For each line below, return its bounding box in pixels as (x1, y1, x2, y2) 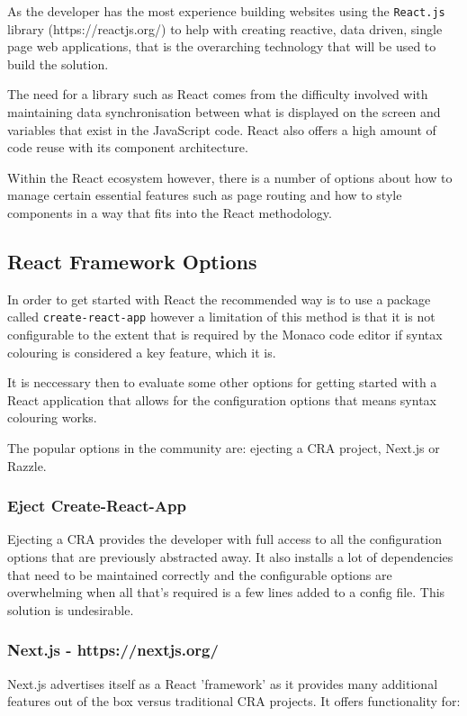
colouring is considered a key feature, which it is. (7, 342, 276, 361)
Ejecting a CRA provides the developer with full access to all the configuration (7, 530, 442, 548)
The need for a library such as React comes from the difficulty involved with (7, 85, 428, 104)
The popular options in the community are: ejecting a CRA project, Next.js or (7, 439, 440, 458)
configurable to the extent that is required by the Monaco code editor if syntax (7, 325, 443, 344)
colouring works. (7, 408, 97, 427)
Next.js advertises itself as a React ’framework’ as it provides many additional (7, 674, 438, 693)
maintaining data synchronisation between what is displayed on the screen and (7, 103, 441, 122)
